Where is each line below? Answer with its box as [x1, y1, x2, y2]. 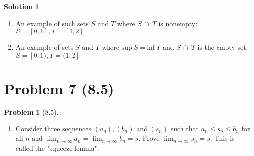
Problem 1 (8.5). [4, 106, 59, 117]
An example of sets [15, 42, 73, 52]
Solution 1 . [4, 1, 41, 11]
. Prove [138, 133, 160, 143]
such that [170, 123, 199, 133]
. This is [210, 133, 235, 143]
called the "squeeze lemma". [15, 142, 99, 153]
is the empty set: [197, 42, 248, 52]
